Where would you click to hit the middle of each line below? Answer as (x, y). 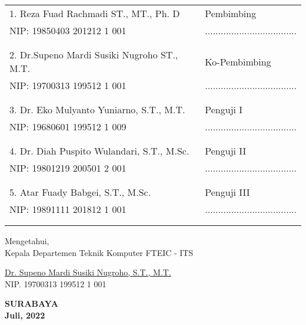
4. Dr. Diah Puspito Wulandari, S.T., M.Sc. (99, 151)
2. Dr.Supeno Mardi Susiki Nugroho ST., (94, 55)
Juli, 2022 (25, 315)
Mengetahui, (27, 241)
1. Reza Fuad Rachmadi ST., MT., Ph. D (95, 13)
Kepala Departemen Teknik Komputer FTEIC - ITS (99, 252)
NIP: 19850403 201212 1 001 (68, 30)
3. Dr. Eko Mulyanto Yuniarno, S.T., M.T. (97, 109)
